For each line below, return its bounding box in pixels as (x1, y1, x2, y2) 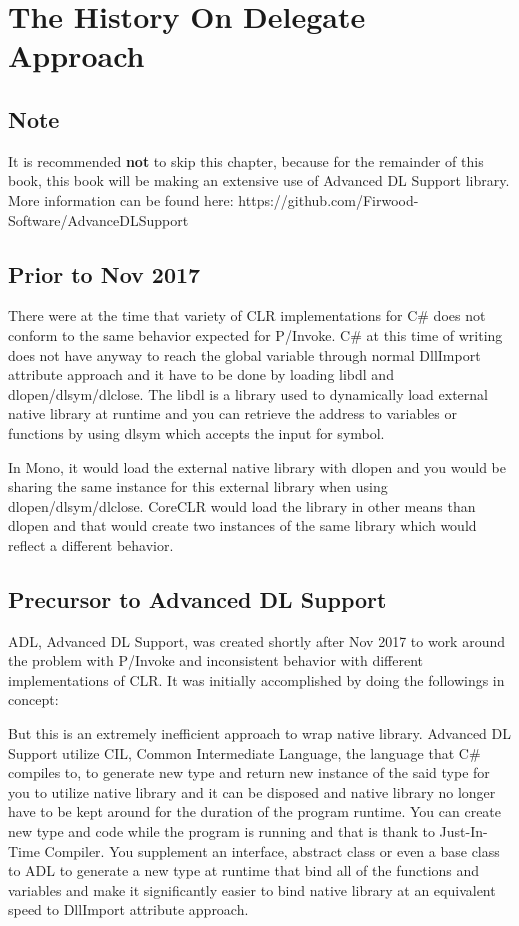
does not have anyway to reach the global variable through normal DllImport (8, 344, 481, 365)
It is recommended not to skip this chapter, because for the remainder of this (8, 150, 484, 171)
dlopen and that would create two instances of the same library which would (8, 515, 477, 536)
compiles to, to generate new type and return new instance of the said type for (8, 762, 490, 783)
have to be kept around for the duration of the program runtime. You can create (8, 801, 502, 822)
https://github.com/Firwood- (238, 189, 419, 210)
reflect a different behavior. (8, 534, 174, 555)
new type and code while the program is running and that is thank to (8, 821, 435, 842)
